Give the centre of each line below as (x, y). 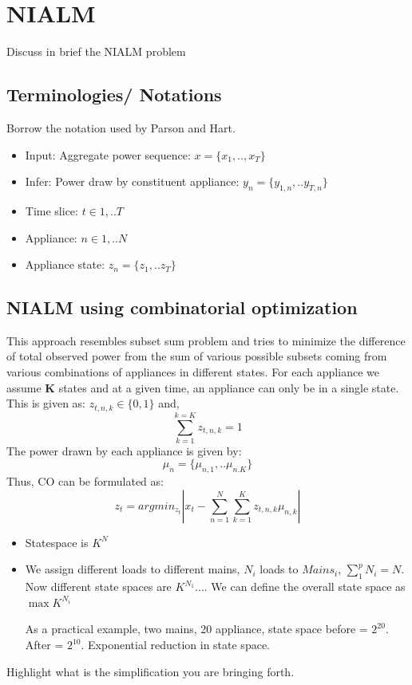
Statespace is (57, 542)
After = (44, 644)
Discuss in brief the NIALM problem (96, 51)
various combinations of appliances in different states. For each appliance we (193, 372)
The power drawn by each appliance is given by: (124, 450)
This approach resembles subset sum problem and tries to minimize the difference (206, 340)
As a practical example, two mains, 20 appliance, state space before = (196, 629)
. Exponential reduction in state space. (175, 644)
